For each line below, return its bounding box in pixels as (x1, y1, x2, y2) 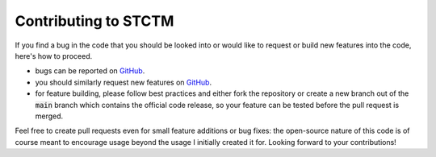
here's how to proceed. (15, 51, 93, 60)
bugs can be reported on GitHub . (35, 66, 145, 76)
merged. (35, 111, 64, 121)
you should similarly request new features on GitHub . (35, 77, 212, 87)
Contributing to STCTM (15, 12, 174, 30)
